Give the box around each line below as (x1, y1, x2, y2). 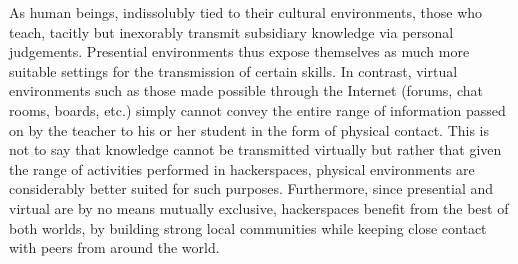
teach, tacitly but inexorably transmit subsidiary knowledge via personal (9, 21, 454, 42)
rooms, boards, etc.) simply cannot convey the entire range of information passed (9, 99, 506, 120)
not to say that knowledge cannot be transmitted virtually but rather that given (9, 139, 502, 160)
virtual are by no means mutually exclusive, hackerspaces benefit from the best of (9, 197, 509, 218)
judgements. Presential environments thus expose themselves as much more (9, 41, 470, 62)
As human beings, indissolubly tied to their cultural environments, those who (9, 2, 483, 22)
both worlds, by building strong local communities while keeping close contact (9, 217, 487, 238)
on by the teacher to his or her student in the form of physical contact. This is (9, 119, 490, 140)
